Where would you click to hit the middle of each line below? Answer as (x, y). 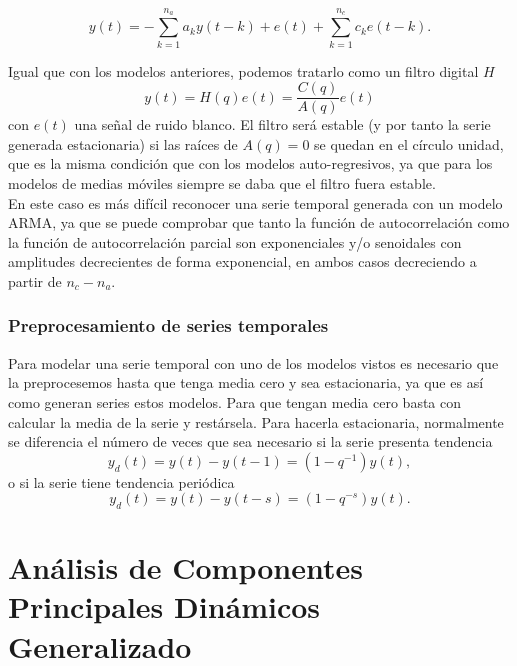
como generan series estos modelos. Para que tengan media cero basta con (235, 401)
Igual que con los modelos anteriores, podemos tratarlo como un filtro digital (243, 70)
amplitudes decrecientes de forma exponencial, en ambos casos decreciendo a (242, 261)
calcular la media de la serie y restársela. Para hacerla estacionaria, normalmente (256, 421)
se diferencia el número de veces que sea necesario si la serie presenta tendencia (250, 441)
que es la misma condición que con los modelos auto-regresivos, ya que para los (250, 163)
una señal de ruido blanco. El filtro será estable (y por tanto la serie (282, 124)
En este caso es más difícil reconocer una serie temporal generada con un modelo (255, 202)
